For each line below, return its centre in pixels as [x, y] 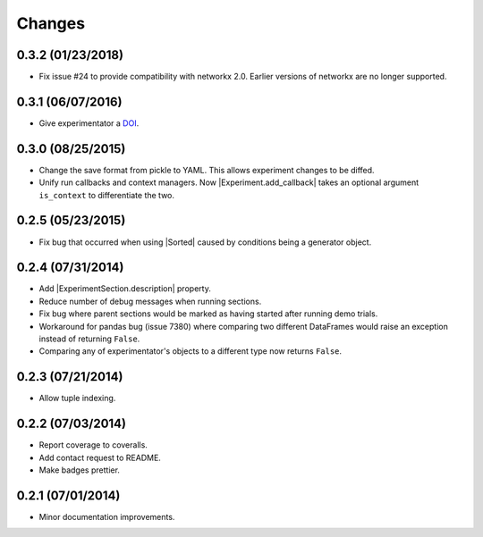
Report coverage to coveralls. [93, 445]
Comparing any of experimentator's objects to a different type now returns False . [191, 351]
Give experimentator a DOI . [89, 123]
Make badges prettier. [80, 470]
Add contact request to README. [100, 457]
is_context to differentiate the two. [106, 195]
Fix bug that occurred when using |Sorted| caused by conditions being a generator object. [205, 242]
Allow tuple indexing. [77, 399]
